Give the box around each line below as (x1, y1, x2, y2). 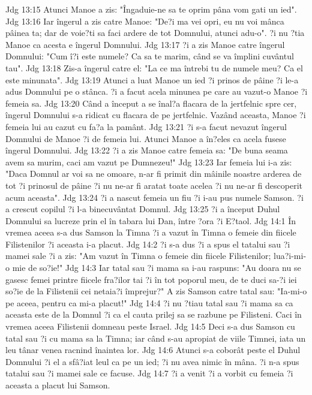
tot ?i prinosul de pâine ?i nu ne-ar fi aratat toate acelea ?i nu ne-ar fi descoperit (5, 179, 302, 191)
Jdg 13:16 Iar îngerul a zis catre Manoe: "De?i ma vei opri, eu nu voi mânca (5, 14, 284, 27)
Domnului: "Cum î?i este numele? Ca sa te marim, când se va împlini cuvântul (5, 50, 294, 62)
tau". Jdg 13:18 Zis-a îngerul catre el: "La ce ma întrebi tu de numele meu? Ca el (5, 61, 303, 74)
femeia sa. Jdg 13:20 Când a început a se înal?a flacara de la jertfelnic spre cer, (5, 97, 297, 109)
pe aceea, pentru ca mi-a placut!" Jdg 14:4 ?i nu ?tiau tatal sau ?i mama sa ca (5, 296, 293, 309)
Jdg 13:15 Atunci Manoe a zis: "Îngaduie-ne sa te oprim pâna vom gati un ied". (5, 3, 297, 15)
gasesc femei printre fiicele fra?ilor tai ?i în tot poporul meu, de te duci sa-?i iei (5, 273, 297, 285)
